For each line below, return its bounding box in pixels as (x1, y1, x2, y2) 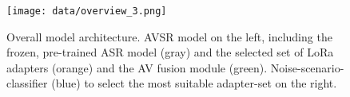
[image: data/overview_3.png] (6, 6, 167, 17)
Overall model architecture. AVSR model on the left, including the (6, 28, 332, 45)
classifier (6, 75, 48, 91)
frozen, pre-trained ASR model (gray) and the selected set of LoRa (6, 44, 334, 60)
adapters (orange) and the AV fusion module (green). (6, 59, 268, 76)
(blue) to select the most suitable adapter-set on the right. (51, 75, 337, 91)
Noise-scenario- (270, 59, 344, 76)
